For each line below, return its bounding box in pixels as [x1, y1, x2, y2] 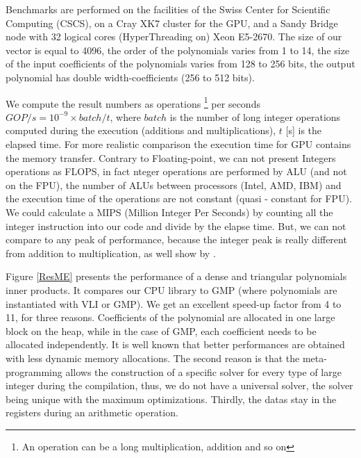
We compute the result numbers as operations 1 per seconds [6, 94, 260, 111]
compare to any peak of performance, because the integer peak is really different [6, 232, 347, 247]
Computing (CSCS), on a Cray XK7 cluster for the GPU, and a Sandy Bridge [6, 15, 338, 30]
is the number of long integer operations [169, 109, 341, 124]
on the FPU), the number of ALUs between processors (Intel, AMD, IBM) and [6, 177, 342, 192]
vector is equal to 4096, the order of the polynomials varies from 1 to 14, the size [6, 42, 350, 57]
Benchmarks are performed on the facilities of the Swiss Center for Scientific [6, 2, 330, 16]
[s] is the [285, 123, 322, 138]
